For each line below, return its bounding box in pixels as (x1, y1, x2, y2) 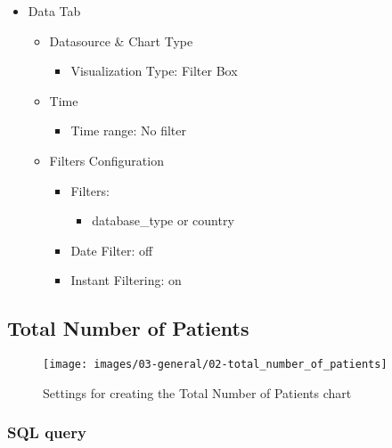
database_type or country (92, 211, 234, 230)
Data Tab (28, 2, 81, 20)
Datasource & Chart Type (49, 31, 193, 50)
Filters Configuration (49, 151, 164, 169)
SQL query (7, 421, 86, 444)
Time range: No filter (70, 121, 186, 140)
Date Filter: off (70, 240, 153, 259)
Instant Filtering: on (70, 271, 182, 289)
